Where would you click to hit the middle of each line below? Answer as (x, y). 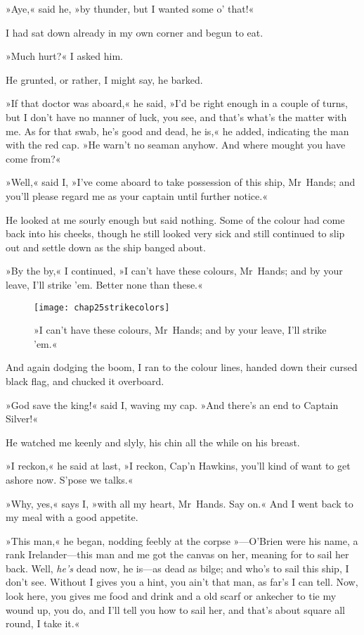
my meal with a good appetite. (72, 517)
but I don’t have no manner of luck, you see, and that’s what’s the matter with (176, 117)
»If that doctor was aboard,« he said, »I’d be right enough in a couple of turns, (177, 103)
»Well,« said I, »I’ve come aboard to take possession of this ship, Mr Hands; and (181, 182)
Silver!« (22, 419)
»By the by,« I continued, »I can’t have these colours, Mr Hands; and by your (174, 271)
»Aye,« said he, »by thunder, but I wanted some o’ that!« (130, 8)
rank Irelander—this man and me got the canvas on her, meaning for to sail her (177, 554)
